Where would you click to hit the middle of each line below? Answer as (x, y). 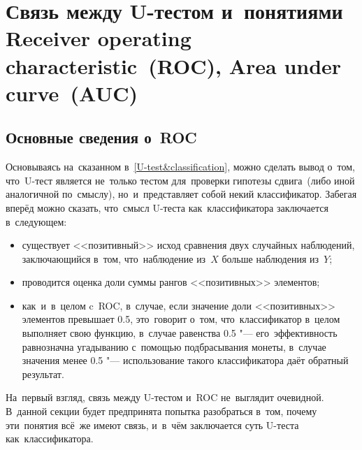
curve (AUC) (72, 93)
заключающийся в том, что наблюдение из (114, 258)
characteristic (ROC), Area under (174, 65)
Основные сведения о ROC (101, 137)
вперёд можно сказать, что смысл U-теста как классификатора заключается (167, 207)
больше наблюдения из (270, 258)
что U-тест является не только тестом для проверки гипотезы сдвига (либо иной (180, 180)
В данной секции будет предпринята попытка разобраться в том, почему (161, 411)
